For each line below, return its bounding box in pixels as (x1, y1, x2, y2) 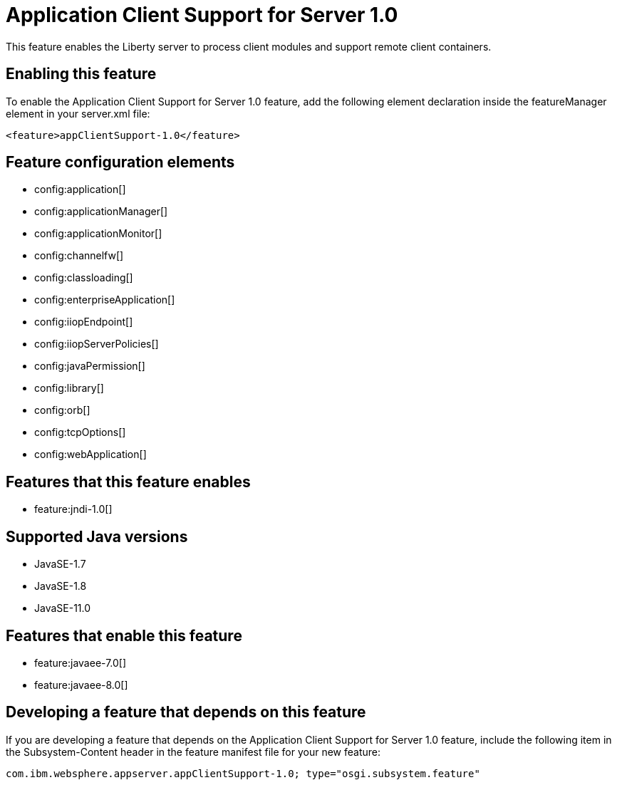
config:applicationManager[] (34, 205, 168, 218)
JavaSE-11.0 (34, 602, 91, 615)
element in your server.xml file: (6, 107, 150, 120)
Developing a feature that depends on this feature (6, 703, 366, 722)
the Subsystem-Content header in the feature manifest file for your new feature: (6, 745, 381, 758)
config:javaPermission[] (34, 360, 145, 373)
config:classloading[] (34, 271, 133, 284)
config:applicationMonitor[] (34, 227, 162, 240)
